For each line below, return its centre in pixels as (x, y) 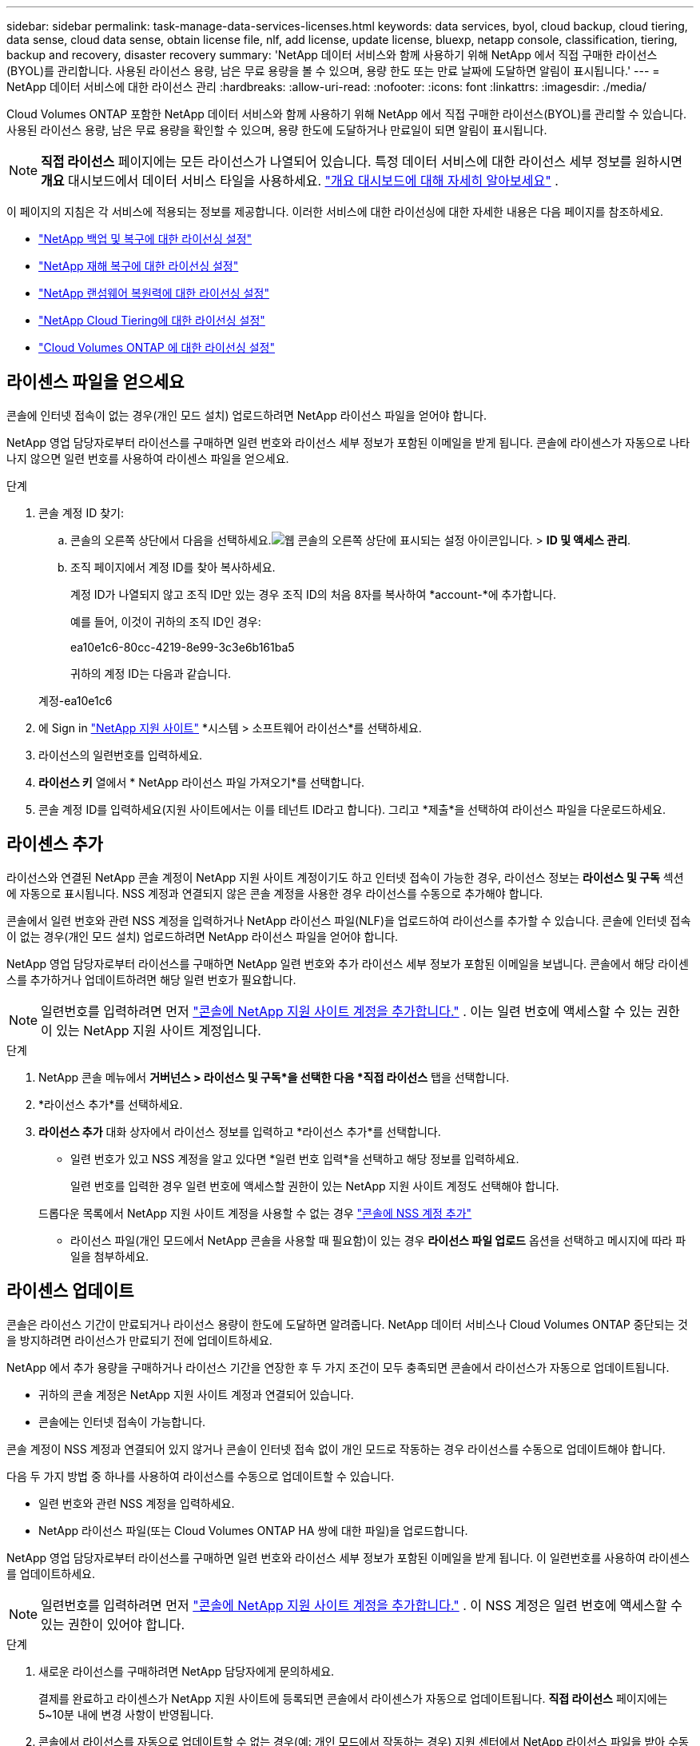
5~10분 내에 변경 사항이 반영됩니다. (126, 1714)
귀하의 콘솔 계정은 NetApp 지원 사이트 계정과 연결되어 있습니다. (196, 1394)
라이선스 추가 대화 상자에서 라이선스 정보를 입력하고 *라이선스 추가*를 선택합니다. (240, 1131)
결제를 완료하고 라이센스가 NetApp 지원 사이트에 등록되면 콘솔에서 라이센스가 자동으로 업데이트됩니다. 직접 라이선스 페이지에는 (353, 1698)
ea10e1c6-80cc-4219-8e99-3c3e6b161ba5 (183, 647)
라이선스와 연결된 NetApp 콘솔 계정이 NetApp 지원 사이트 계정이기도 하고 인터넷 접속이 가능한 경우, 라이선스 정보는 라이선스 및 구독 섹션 (345, 877)
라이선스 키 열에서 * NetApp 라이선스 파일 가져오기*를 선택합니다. (202, 782)
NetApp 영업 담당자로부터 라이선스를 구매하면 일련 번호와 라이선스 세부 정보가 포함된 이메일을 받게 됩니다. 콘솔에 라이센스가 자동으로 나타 (348, 442)
